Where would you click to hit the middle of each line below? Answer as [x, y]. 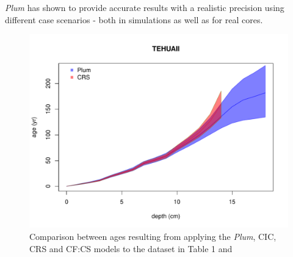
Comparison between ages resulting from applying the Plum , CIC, [153, 236]
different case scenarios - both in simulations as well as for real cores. [134, 19]
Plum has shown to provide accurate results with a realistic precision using [145, 7]
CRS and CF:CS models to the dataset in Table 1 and [131, 248]
